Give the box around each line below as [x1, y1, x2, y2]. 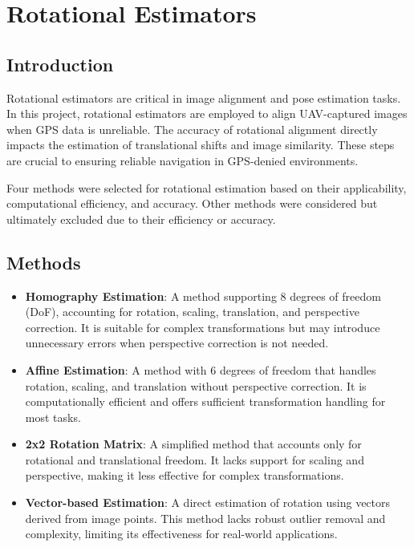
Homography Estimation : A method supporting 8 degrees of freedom [25, 287, 381, 304]
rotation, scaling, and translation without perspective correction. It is [25, 377, 367, 394]
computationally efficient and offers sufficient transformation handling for [25, 393, 386, 410]
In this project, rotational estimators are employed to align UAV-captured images [6, 105, 408, 122]
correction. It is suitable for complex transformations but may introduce [25, 318, 380, 335]
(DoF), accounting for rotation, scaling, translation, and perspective [25, 303, 359, 320]
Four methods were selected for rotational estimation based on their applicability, [6, 179, 407, 196]
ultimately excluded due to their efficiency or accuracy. [6, 210, 276, 227]
